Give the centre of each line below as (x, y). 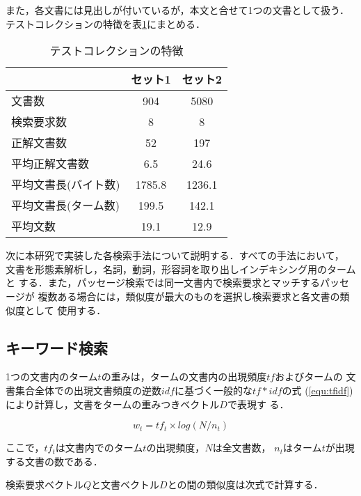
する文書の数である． (54, 461)
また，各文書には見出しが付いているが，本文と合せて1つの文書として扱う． (177, 10)
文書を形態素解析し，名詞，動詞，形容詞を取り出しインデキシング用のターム (181, 269)
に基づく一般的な (214, 390)
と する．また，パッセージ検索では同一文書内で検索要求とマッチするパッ (173, 282)
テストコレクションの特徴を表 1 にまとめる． (105, 23)
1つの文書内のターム (52, 377)
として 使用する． (65, 310)
